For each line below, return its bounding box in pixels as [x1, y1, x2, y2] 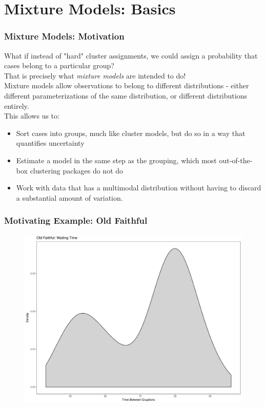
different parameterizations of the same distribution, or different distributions [4, 90, 247, 101]
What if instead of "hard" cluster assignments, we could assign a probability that [4, 50, 258, 61]
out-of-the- [219, 154, 253, 165]
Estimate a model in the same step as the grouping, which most [16, 154, 217, 165]
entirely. [4, 100, 29, 111]
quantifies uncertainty [16, 138, 85, 148]
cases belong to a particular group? [4, 60, 114, 71]
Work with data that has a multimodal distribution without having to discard [16, 182, 261, 193]
